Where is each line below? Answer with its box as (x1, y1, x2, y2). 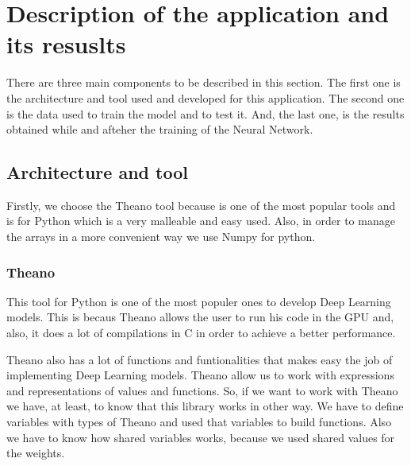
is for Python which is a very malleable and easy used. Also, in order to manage (6, 212, 395, 229)
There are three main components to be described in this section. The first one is (6, 74, 401, 91)
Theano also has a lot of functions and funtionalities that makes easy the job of (6, 351, 393, 367)
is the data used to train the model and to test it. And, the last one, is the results (6, 105, 405, 122)
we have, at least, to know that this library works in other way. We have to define (6, 398, 404, 414)
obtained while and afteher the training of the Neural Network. (6, 121, 313, 138)
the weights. (6, 445, 65, 461)
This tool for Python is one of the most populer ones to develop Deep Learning (6, 293, 391, 309)
